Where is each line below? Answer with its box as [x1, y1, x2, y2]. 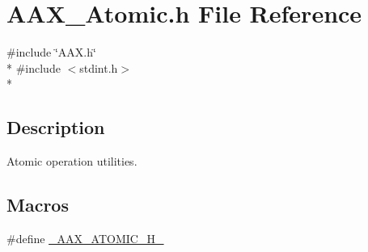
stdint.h [79, 59, 118, 76]
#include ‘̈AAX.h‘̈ [6, 44, 96, 61]
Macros [6, 192, 69, 217]
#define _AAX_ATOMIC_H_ [6, 229, 164, 246]
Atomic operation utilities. [6, 153, 137, 170]
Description [6, 115, 105, 140]
